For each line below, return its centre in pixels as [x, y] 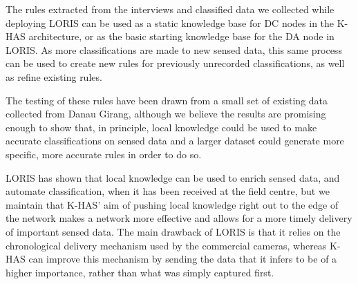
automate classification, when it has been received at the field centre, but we [168, 191]
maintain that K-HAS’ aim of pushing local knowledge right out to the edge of [172, 204]
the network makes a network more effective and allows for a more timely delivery [179, 218]
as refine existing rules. [54, 76]
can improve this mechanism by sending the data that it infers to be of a [183, 259]
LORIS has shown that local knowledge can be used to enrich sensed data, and [173, 177]
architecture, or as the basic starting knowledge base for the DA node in [181, 36]
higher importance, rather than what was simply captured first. [140, 272]
